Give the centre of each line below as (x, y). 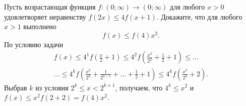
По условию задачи (34, 44)
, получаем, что (139, 87)
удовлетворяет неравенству (45, 16)
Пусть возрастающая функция (50, 7)
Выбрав (16, 87)
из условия (52, 87)
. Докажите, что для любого (199, 16)
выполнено (40, 26)
